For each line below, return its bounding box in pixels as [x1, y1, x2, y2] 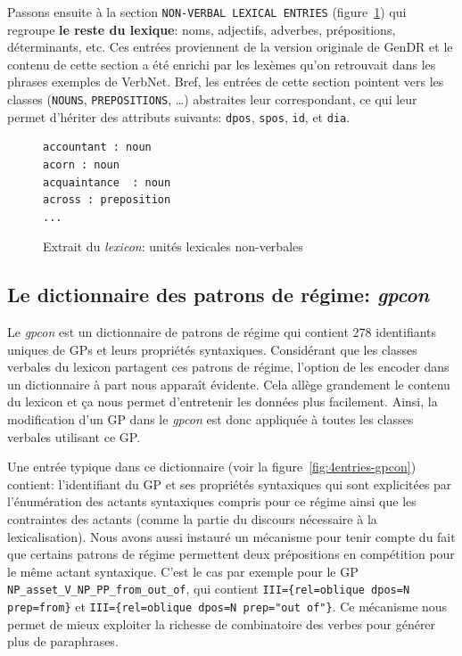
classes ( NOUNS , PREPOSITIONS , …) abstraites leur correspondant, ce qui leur [7, 90, 417, 109]
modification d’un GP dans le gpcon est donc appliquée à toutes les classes [7, 410, 414, 429]
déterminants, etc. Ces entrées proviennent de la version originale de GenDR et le [7, 37, 453, 56]
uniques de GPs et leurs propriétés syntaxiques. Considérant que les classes [7, 340, 417, 358]
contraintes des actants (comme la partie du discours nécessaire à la [7, 510, 377, 529]
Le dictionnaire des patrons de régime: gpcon [7, 281, 430, 308]
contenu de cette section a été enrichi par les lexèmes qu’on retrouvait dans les [7, 54, 436, 73]
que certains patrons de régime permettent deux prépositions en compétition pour [7, 545, 455, 563]
